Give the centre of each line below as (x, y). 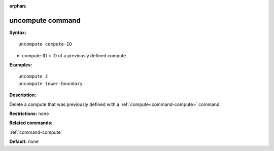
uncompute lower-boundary (51, 83)
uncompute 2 (33, 77)
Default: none (24, 141)
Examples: (21, 65)
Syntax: (18, 32)
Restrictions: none (29, 114)
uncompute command (45, 20)
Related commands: (31, 123)
